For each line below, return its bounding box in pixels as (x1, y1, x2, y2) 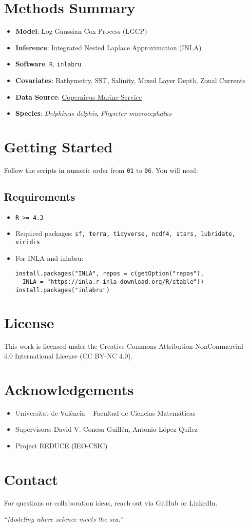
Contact (4, 469, 58, 489)
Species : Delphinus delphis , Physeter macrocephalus (15, 108, 172, 118)
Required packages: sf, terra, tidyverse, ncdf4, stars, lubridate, (15, 228, 236, 238)
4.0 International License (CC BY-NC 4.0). (4, 350, 133, 360)
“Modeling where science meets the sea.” (4, 514, 123, 524)
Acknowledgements (4, 379, 134, 399)
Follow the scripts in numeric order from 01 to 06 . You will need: (4, 165, 198, 175)
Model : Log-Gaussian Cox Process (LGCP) (15, 26, 148, 36)
